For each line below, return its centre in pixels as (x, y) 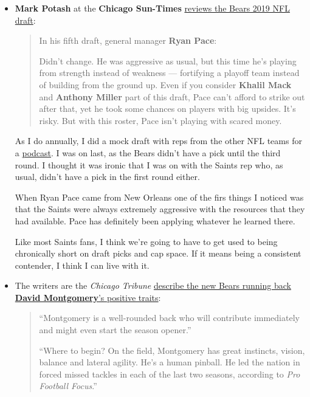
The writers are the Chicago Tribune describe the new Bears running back (153, 285)
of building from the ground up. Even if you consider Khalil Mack (165, 84)
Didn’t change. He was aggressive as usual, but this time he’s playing (168, 60)
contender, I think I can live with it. (82, 265)
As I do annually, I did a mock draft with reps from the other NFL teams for (158, 141)
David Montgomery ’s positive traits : (88, 297)
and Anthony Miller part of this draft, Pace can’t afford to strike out (172, 96)
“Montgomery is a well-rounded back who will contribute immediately (169, 318)
